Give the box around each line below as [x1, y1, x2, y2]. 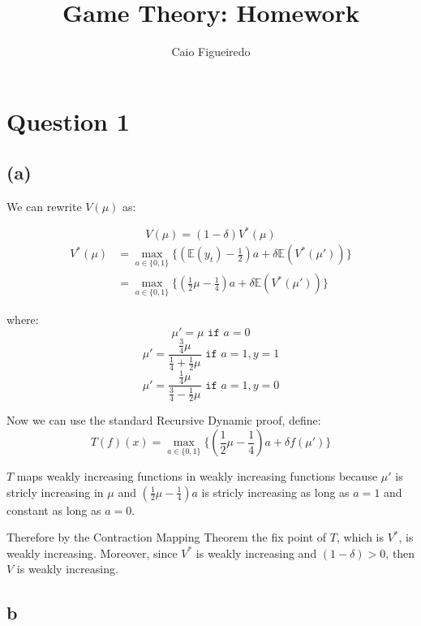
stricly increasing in [6, 483, 104, 500]
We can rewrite [6, 198, 82, 215]
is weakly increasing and [195, 544, 317, 561]
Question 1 [6, 104, 130, 137]
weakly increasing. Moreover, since [6, 544, 178, 561]
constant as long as [6, 501, 101, 518]
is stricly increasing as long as [201, 483, 350, 500]
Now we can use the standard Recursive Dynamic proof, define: [6, 412, 321, 429]
